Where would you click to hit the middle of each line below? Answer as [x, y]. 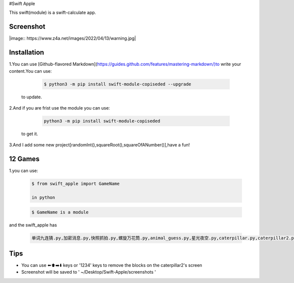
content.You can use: [30, 71]
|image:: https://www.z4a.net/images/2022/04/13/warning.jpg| [73, 38]
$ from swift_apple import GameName [76, 184]
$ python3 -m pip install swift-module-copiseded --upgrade [118, 84]
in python [43, 197]
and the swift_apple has [33, 225]
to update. [32, 97]
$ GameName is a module [60, 212]
